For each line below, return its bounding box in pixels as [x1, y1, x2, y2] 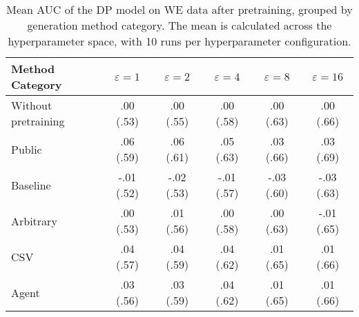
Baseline [11, 176, 51, 193]
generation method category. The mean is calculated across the [27, 17, 332, 33]
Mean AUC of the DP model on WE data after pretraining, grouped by [6, 1, 353, 17]
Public [11, 141, 42, 157]
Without [11, 97, 52, 113]
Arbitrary [11, 212, 57, 229]
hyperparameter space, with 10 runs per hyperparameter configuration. [8, 33, 351, 49]
